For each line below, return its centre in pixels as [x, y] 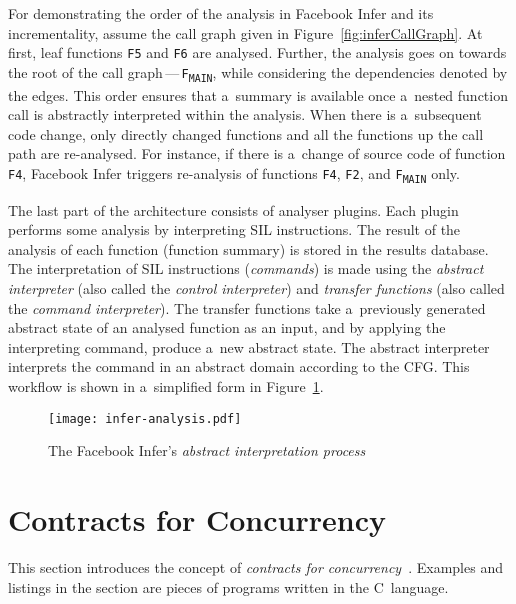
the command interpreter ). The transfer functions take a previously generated [247, 307]
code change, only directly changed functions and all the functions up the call [246, 133]
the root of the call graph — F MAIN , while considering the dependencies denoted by [258, 72]
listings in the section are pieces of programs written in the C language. [228, 586]
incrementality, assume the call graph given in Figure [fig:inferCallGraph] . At [245, 32]
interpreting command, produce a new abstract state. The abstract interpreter [249, 346]
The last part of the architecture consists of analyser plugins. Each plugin [233, 209]
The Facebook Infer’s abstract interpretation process [207, 450]
